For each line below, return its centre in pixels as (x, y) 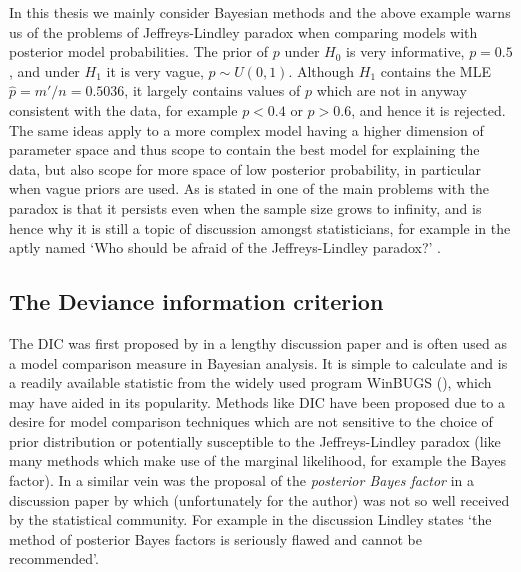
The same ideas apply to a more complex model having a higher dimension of (246, 129)
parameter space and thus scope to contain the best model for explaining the (244, 149)
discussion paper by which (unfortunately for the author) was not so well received (259, 499)
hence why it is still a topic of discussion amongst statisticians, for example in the (260, 227)
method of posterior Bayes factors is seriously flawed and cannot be (216, 538)
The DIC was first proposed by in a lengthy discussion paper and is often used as (258, 342)
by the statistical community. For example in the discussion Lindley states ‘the (250, 519)
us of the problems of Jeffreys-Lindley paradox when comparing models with (243, 31)
